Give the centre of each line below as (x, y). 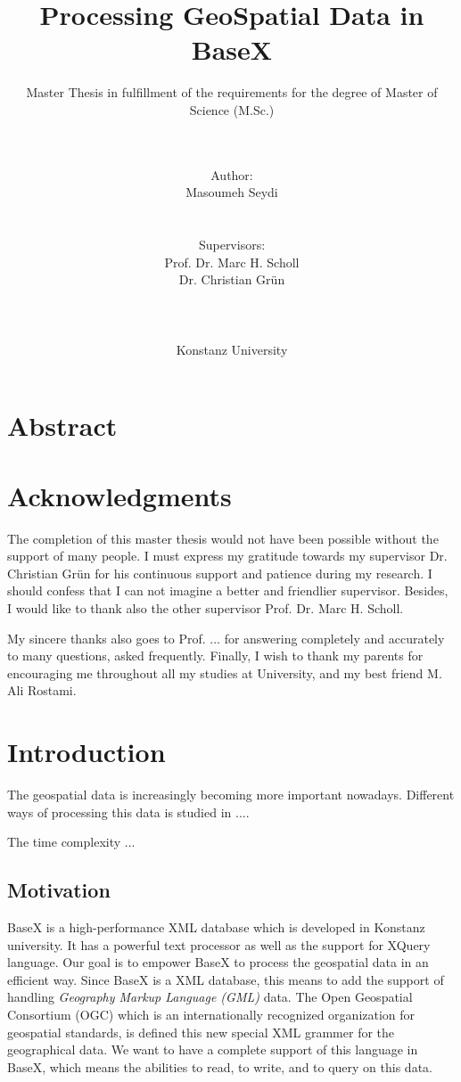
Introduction (86, 752)
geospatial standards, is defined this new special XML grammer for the (201, 1032)
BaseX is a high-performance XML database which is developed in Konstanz (216, 926)
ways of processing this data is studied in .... (128, 811)
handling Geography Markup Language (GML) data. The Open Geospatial (210, 997)
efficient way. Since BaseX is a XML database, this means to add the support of (226, 979)
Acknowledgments (119, 495)
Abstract (62, 426)
